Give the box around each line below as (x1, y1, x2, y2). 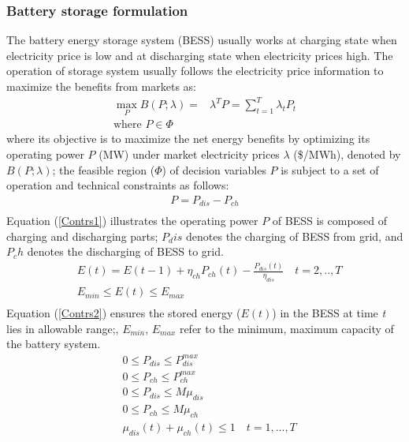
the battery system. (6, 335, 101, 352)
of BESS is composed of (272, 212, 388, 229)
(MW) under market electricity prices (99, 145, 280, 162)
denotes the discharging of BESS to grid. (27, 243, 224, 260)
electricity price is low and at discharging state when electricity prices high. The (6, 47, 393, 63)
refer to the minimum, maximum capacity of (179, 320, 394, 336)
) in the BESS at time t (272, 305, 386, 321)
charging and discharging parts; (6, 227, 158, 244)
